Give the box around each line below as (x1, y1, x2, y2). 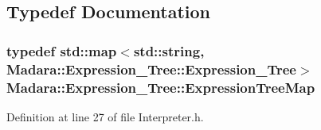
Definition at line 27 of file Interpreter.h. (6, 108, 204, 124)
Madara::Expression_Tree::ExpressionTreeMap (6, 77, 315, 97)
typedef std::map (6, 40, 117, 60)
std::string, (133, 40, 205, 60)
